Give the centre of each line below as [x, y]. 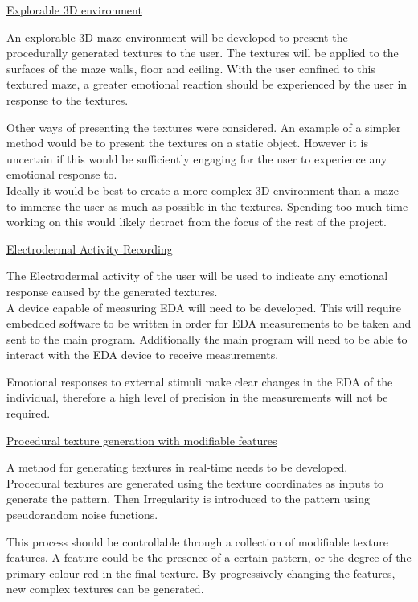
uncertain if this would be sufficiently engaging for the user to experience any [197, 158]
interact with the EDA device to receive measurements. [143, 355]
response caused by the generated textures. [112, 291]
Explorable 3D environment [74, 10]
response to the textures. [68, 99]
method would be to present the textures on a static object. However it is [187, 143]
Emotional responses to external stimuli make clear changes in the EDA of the [200, 381]
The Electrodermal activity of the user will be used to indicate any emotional [197, 276]
